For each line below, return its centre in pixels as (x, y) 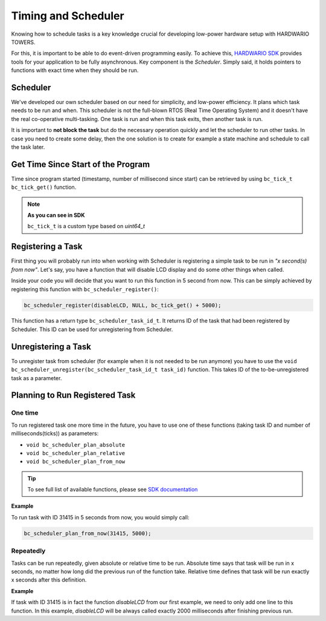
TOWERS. (23, 42)
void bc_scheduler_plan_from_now (76, 462)
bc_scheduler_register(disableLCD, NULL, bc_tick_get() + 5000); (123, 305)
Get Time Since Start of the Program (81, 164)
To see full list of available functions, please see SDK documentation (113, 490)
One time (25, 413)
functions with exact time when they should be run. (75, 70)
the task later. (28, 147)
